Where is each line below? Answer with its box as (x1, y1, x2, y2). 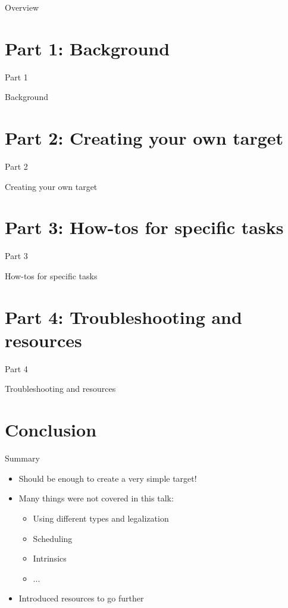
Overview (5, 1, 39, 13)
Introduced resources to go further (18, 592, 144, 604)
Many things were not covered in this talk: (18, 492, 174, 504)
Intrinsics (33, 552, 67, 565)
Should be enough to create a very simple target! (18, 472, 197, 484)
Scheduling (33, 532, 73, 544)
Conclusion (5, 417, 97, 442)
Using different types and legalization (33, 512, 169, 524)
